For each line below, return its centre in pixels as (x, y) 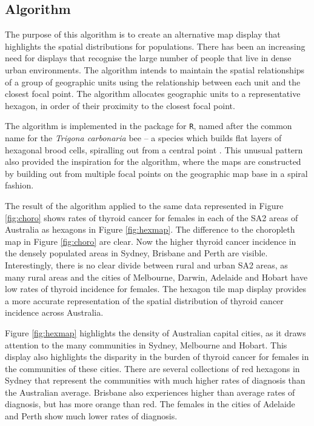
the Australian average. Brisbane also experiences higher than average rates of (150, 392)
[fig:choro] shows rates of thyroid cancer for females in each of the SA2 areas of (152, 217)
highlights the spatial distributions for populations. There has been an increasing (155, 46)
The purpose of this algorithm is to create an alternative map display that (143, 34)
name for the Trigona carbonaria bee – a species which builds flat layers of (143, 138)
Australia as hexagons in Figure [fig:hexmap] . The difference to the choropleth (150, 229)
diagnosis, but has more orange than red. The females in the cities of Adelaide (150, 404)
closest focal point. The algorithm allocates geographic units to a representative (153, 94)
